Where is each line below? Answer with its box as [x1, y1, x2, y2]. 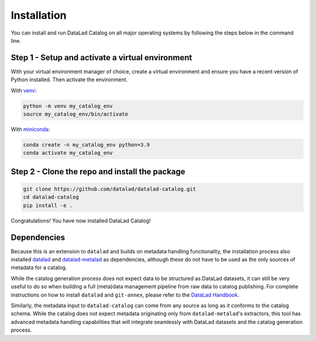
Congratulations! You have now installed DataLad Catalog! [11, 217, 151, 224]
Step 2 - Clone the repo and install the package [11, 167, 186, 177]
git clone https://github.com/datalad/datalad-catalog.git [23, 185, 196, 192]
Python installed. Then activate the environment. [11, 76, 128, 83]
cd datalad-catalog [23, 194, 79, 201]
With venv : [11, 87, 37, 94]
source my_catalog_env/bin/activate [23, 111, 129, 117]
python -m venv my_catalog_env [23, 102, 114, 109]
